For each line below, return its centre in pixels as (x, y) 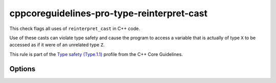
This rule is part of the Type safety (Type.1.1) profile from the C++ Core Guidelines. (96, 54)
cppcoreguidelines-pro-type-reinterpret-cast (109, 13)
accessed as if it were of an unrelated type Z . (57, 45)
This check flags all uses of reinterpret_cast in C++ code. (75, 29)
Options (22, 69)
